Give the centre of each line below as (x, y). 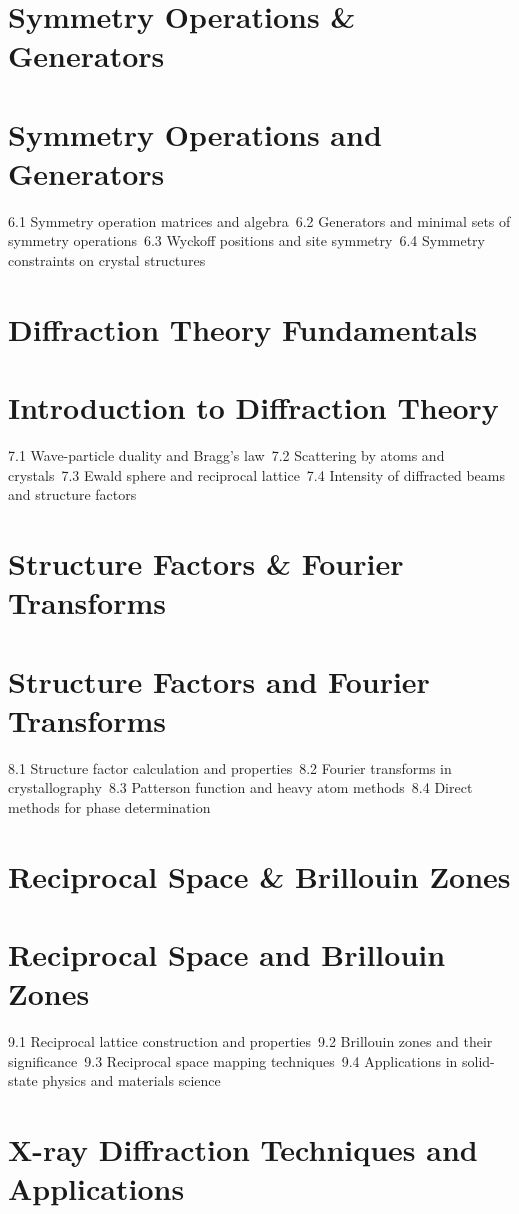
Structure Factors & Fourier (206, 563)
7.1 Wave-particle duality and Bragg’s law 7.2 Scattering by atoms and (226, 455)
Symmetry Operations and (195, 133)
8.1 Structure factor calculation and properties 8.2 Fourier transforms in (230, 767)
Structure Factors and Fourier (219, 680)
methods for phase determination (109, 807)
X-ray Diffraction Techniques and (243, 1149)
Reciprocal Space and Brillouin (227, 954)
